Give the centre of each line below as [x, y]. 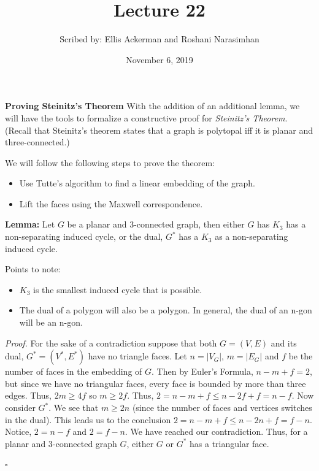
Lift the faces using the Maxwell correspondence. [111, 203]
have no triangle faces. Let [137, 356]
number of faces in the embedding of [74, 371]
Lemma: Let [30, 224]
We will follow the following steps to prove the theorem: [110, 162]
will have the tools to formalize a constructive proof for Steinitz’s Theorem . [146, 117]
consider [20, 407]
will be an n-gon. [51, 322]
